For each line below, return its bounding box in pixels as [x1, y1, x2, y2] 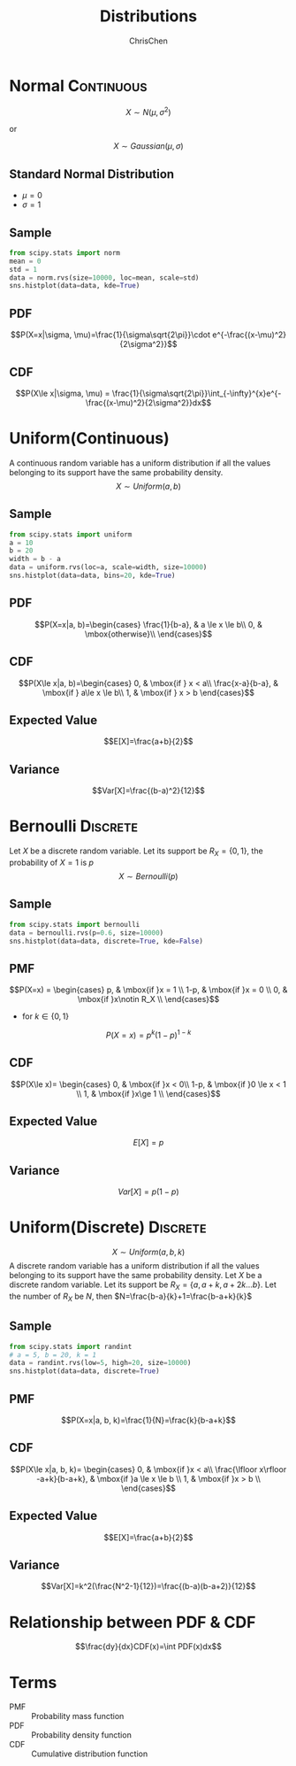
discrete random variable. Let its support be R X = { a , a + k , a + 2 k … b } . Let [9, 1279, 277, 1292]
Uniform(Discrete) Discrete [9, 1217, 207, 1238]
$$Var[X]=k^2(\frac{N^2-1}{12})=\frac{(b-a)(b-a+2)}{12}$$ [41, 1581, 256, 1592]
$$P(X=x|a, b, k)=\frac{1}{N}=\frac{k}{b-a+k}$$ [61, 1415, 236, 1425]
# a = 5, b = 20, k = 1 [9, 1350, 97, 1360]
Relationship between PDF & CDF [9, 1612, 256, 1632]
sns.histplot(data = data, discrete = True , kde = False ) [9, 937, 203, 945]
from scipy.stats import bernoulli [9, 920, 140, 929]
